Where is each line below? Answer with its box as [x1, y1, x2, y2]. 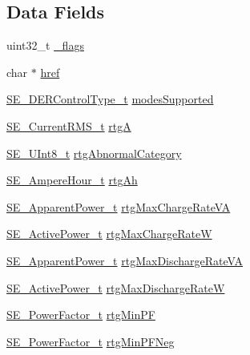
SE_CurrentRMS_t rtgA [6, 117, 131, 134]
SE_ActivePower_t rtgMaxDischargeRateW [6, 279, 225, 296]
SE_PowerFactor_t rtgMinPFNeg [6, 333, 175, 349]
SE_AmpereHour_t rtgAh [6, 171, 138, 188]
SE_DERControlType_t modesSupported [6, 91, 214, 107]
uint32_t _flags [6, 37, 84, 54]
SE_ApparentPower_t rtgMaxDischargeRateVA [6, 252, 244, 268]
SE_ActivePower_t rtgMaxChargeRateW [6, 225, 212, 242]
